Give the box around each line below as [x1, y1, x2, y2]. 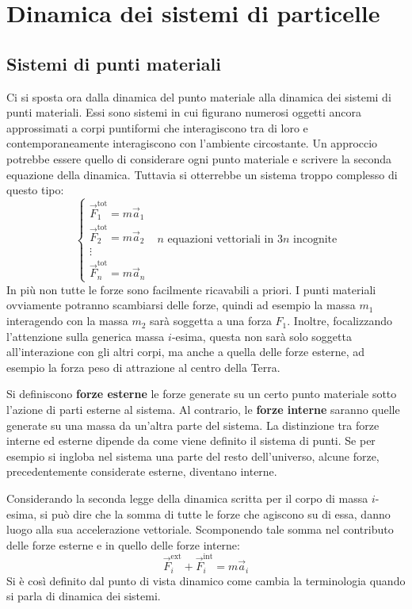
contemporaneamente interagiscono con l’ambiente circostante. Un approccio [6, 135, 378, 151]
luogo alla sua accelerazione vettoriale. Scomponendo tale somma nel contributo [6, 521, 394, 538]
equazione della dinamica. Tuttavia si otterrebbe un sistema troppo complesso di [6, 166, 398, 182]
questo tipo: [6, 182, 64, 198]
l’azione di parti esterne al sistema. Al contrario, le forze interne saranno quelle [6, 401, 400, 418]
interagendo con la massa [6, 312, 128, 329]
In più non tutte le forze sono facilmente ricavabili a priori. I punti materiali [6, 281, 376, 297]
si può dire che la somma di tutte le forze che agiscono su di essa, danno [40, 505, 391, 522]
